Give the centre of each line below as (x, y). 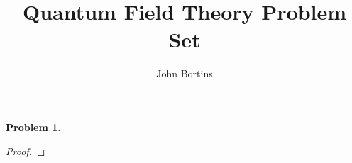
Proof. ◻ (26, 151)
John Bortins (185, 73)
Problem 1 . (33, 127)
